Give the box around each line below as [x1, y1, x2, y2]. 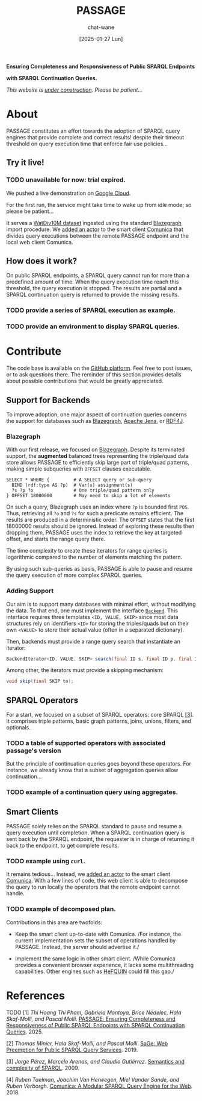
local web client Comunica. [6, 238, 73, 246]
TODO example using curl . [6, 857, 86, 866]
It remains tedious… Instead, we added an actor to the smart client [6, 871, 171, 878]
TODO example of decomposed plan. [6, 905, 116, 913]
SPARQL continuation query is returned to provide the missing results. [6, 291, 179, 299]
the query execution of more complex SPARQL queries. [6, 571, 143, 579]
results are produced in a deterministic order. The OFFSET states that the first [6, 516, 195, 524]
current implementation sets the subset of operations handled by [14, 936, 176, 944]
